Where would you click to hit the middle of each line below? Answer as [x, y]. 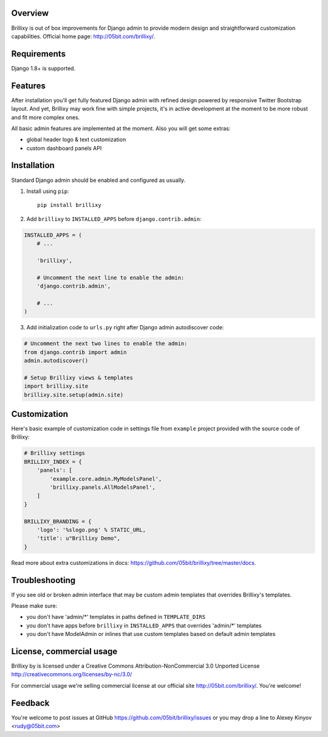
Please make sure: [34, 606]
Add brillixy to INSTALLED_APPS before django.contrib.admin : [114, 218]
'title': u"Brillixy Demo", [79, 538]
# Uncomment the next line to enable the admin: [111, 278]
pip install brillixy [69, 205]
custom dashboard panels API [64, 148]
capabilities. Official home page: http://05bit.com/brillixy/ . [83, 36]
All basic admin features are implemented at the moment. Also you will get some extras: [121, 128]
